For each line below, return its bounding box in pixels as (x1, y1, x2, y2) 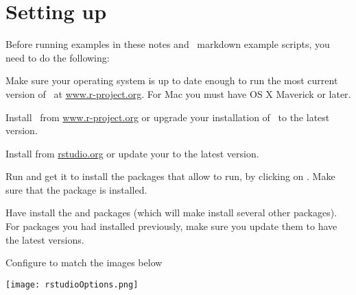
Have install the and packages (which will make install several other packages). (5, 205, 337, 220)
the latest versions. (5, 232, 84, 246)
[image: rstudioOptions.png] (5, 279, 139, 290)
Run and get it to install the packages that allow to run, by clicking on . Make (5, 169, 335, 183)
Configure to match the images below (5, 255, 163, 270)
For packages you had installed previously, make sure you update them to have (5, 219, 337, 233)
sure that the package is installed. (5, 182, 147, 196)
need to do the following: (5, 50, 110, 64)
